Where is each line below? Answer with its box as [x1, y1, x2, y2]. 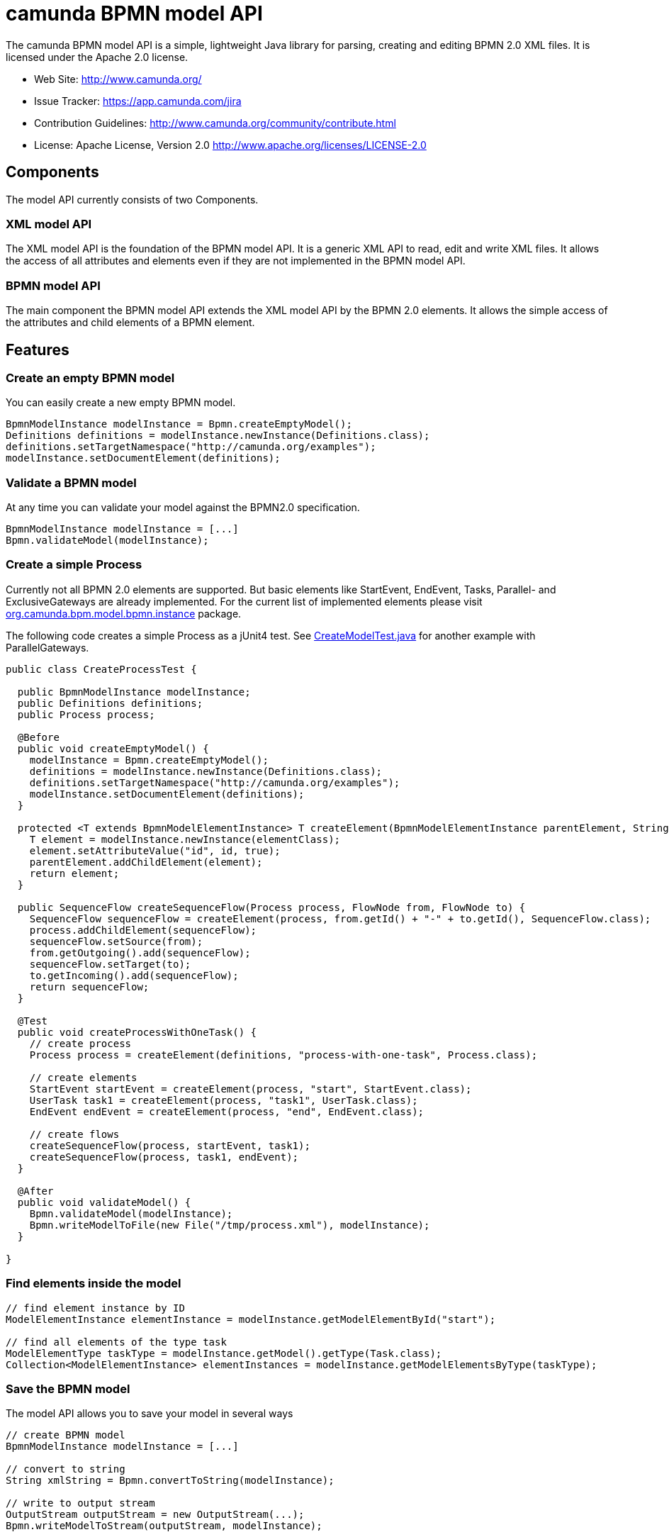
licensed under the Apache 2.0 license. [6, 50, 189, 63]
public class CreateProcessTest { [6, 663, 197, 675]
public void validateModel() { [17, 1196, 191, 1208]
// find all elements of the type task [6, 1336, 227, 1348]
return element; [29, 867, 120, 879]
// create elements [29, 1071, 137, 1083]
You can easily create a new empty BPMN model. [6, 396, 236, 409]
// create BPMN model [6, 1429, 125, 1441]
